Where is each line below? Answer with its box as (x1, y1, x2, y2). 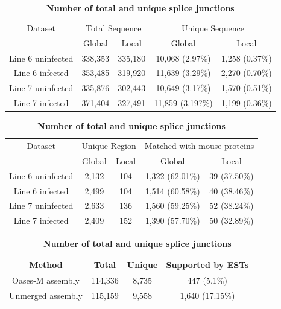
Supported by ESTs (166, 258, 249, 270)
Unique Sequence (182, 21, 244, 34)
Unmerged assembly (9, 288, 83, 301)
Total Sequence (86, 21, 142, 34)
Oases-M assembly (12, 273, 80, 286)
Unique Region (81, 139, 136, 151)
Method (29, 258, 63, 270)
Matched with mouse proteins (144, 139, 254, 151)
